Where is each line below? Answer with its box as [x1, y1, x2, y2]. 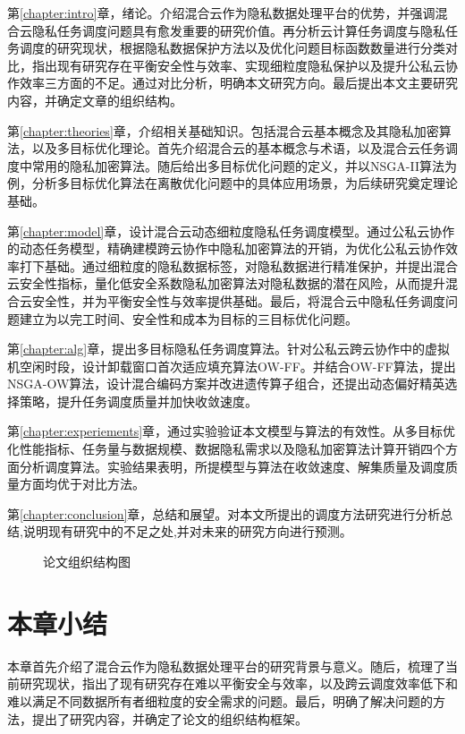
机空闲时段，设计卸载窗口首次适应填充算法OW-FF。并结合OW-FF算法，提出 [7, 356, 456, 375]
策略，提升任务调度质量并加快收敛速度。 [19, 391, 258, 410]
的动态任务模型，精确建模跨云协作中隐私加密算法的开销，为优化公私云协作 [7, 239, 445, 258]
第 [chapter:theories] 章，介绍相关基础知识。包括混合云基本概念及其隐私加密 [7, 121, 439, 140]
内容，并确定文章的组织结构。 [7, 90, 182, 109]
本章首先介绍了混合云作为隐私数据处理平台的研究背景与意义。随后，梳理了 [7, 656, 445, 675]
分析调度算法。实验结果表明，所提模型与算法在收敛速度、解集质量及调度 [19, 457, 445, 475]
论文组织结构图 [43, 552, 131, 571]
